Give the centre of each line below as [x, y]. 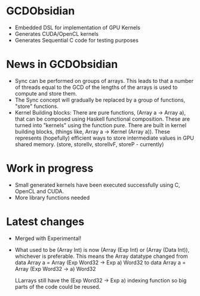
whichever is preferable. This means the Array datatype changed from [101, 256]
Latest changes [45, 221]
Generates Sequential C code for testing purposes [77, 40]
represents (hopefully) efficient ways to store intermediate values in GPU [104, 138]
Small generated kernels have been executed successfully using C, [97, 185]
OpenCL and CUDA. [39, 191]
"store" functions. [36, 106]
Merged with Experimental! [48, 238]
